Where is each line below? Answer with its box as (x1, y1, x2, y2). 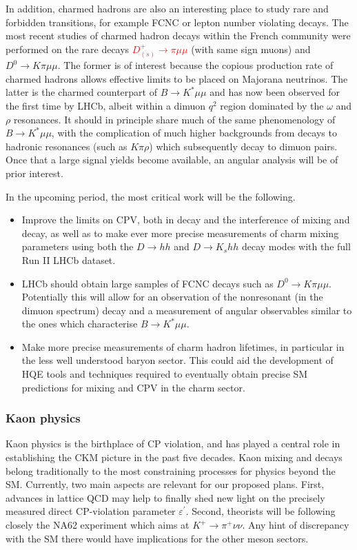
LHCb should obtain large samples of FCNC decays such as (21, 276, 274, 290)
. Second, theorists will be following (185, 504, 336, 518)
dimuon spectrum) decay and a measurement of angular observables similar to (21, 303, 352, 317)
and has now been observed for (210, 85, 340, 99)
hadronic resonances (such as (6, 139, 127, 153)
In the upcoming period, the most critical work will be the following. (6, 189, 296, 203)
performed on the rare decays (6, 41, 130, 56)
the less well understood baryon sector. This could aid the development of (21, 353, 334, 367)
